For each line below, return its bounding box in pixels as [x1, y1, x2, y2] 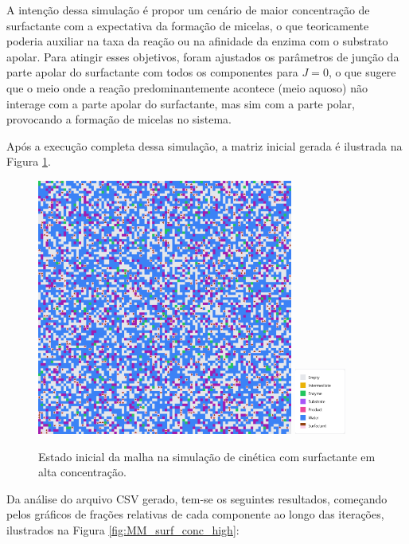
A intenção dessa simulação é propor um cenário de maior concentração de [6, 2, 370, 18]
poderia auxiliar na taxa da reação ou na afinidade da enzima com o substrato [6, 33, 388, 49]
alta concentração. [38, 464, 127, 480]
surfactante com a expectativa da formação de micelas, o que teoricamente [6, 17, 369, 33]
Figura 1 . [6, 153, 51, 170]
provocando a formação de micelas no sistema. [6, 111, 232, 127]
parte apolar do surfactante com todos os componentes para [6, 64, 298, 80]
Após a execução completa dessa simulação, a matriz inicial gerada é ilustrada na [6, 137, 403, 154]
